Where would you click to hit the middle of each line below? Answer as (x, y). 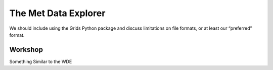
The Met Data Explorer (57, 13)
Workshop (26, 50)
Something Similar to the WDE (41, 61)
